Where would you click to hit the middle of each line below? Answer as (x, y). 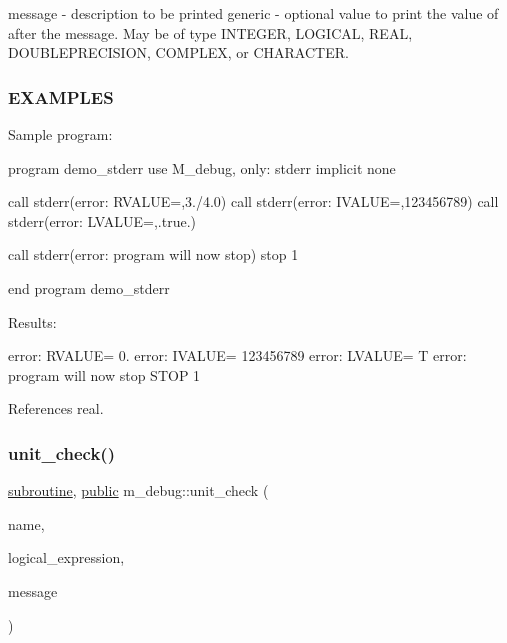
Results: (32, 321)
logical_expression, (66, 557)
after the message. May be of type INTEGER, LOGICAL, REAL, (210, 32)
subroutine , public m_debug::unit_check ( (138, 490)
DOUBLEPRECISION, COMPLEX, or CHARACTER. (178, 52)
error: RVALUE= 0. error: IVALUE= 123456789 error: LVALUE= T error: (237, 355)
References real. (56, 408)
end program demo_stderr (89, 287)
